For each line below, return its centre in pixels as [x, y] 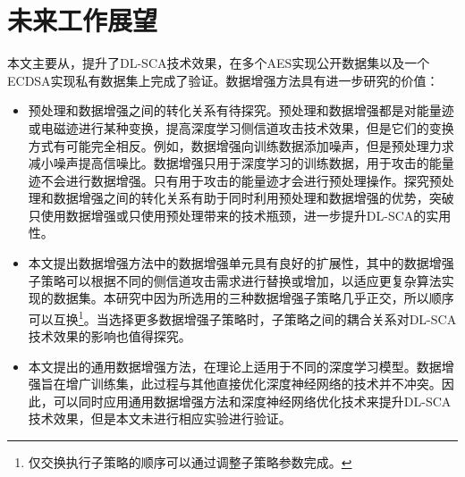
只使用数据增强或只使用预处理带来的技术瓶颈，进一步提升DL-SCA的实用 [240, 215]
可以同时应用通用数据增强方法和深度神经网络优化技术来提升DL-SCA [252, 401]
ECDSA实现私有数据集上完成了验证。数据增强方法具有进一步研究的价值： [223, 80]
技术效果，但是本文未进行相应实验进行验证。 [160, 418]
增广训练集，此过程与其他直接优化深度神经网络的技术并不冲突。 [254, 384]
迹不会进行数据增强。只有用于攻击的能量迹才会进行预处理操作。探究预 [235, 180]
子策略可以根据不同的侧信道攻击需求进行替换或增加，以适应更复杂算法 [235, 280]
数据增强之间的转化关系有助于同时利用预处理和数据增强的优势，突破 [254, 198]
